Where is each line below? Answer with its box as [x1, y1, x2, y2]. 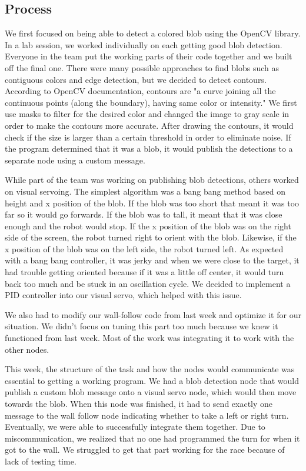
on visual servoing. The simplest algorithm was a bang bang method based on [5, 185, 285, 197]
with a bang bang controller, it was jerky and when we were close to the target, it [5, 254, 300, 266]
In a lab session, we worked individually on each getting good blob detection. [5, 38, 282, 51]
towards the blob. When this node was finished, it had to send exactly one [5, 397, 273, 410]
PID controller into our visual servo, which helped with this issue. [5, 289, 242, 301]
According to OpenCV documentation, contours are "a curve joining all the [5, 85, 276, 97]
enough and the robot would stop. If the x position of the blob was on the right [5, 219, 291, 232]
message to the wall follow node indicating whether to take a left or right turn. [5, 409, 289, 421]
